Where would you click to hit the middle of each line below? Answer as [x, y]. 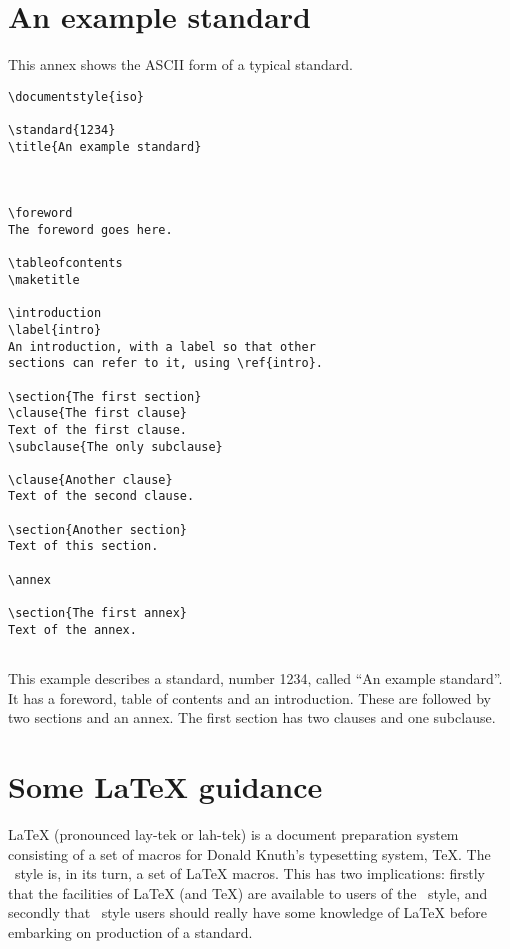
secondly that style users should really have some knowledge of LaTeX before [248, 912]
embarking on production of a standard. [130, 931]
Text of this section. [83, 546]
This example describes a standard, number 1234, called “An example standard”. [255, 678]
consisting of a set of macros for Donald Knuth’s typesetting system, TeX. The [249, 853]
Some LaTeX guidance [165, 786]
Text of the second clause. [101, 496]
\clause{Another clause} [90, 479]
